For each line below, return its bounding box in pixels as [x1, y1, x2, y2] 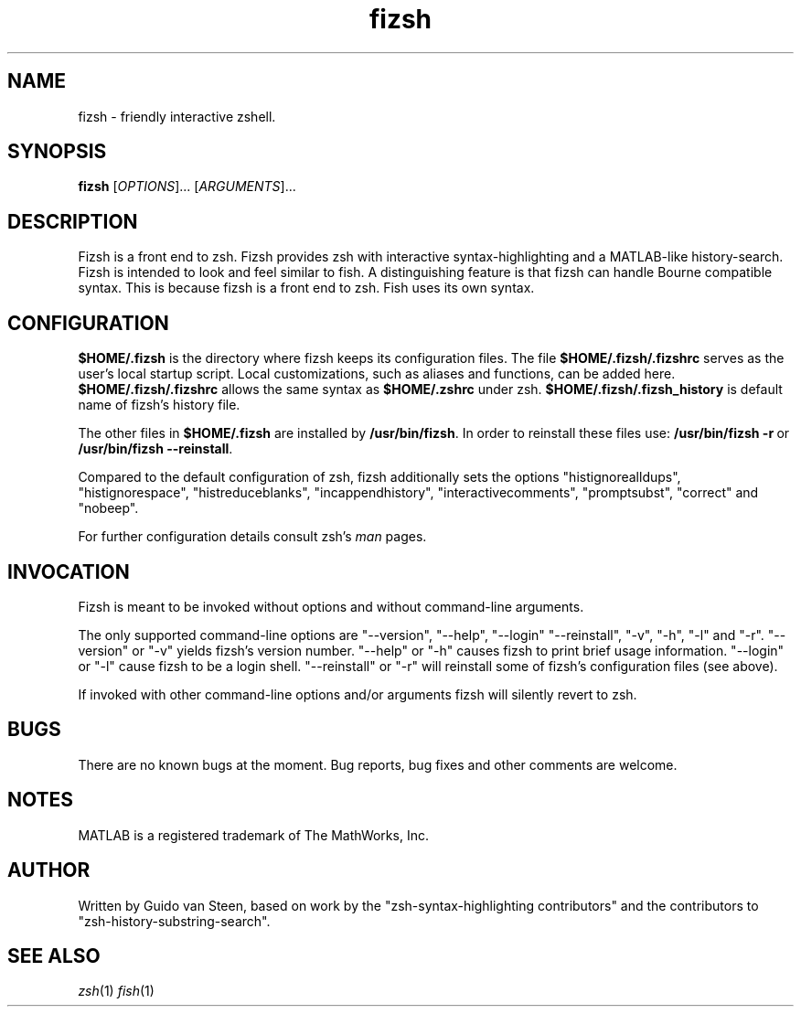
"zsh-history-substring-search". [78, 913, 271, 929]
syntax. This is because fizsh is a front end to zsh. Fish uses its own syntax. [78, 280, 535, 296]
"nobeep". [78, 500, 139, 517]
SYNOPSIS [7, 140, 107, 164]
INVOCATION [7, 560, 130, 583]
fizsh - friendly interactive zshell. [78, 108, 276, 124]
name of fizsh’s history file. [78, 397, 240, 413]
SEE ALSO [7, 944, 101, 967]
